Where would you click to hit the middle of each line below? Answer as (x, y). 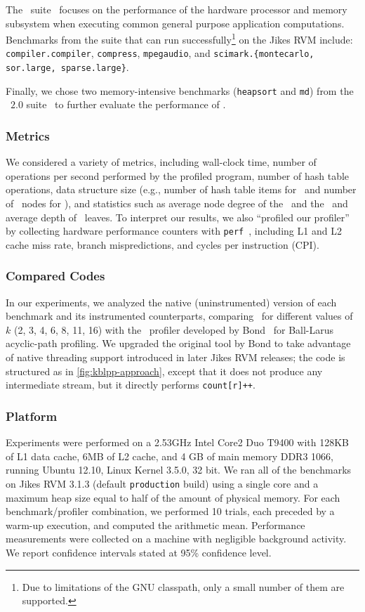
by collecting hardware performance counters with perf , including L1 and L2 (174, 231)
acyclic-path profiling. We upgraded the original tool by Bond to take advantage (178, 343)
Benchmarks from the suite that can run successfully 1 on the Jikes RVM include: (179, 38)
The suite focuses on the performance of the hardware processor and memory (177, 9)
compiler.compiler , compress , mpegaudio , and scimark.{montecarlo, (160, 53)
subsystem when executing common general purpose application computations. (175, 23)
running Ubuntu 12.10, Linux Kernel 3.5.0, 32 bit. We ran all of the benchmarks (179, 470)
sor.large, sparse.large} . (67, 67)
